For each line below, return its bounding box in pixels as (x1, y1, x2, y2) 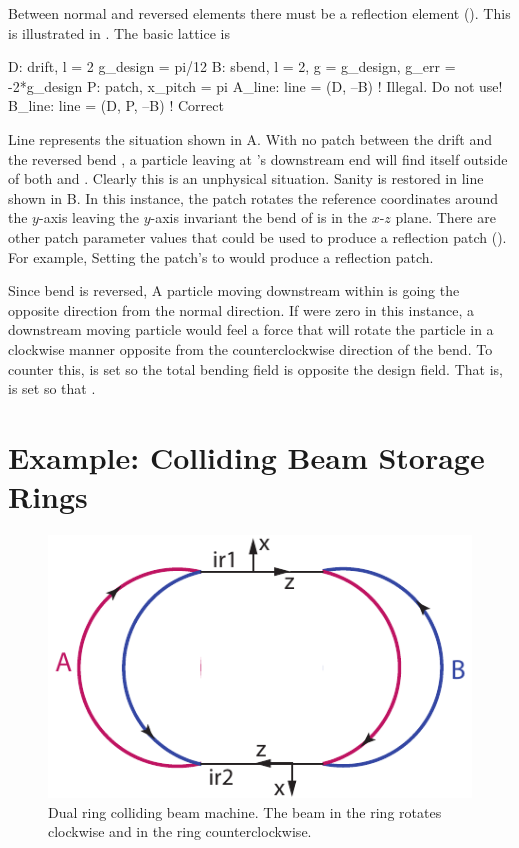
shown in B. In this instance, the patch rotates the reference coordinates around (8, 187, 498, 208)
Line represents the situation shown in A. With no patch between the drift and (8, 128, 493, 149)
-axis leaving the (38, 207, 139, 228)
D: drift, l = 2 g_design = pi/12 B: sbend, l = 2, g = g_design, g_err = (8, 56, 456, 77)
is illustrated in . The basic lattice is (8, 22, 230, 43)
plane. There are (395, 207, 496, 228)
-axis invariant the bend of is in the (150, 207, 367, 228)
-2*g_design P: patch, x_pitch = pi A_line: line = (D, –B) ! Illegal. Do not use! (8, 75, 503, 96)
